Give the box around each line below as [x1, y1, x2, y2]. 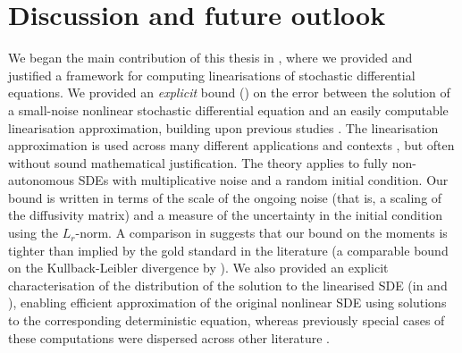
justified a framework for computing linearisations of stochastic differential [8, 65, 416, 84]
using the [8, 223, 59, 242]
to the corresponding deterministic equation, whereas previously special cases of [8, 311, 445, 330]
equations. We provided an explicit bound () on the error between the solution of [8, 83, 450, 102]
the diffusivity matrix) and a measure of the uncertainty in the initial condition [8, 206, 443, 224]
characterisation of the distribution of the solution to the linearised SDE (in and [8, 275, 448, 294]
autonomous [8, 171, 74, 189]
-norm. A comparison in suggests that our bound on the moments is [75, 223, 448, 242]
